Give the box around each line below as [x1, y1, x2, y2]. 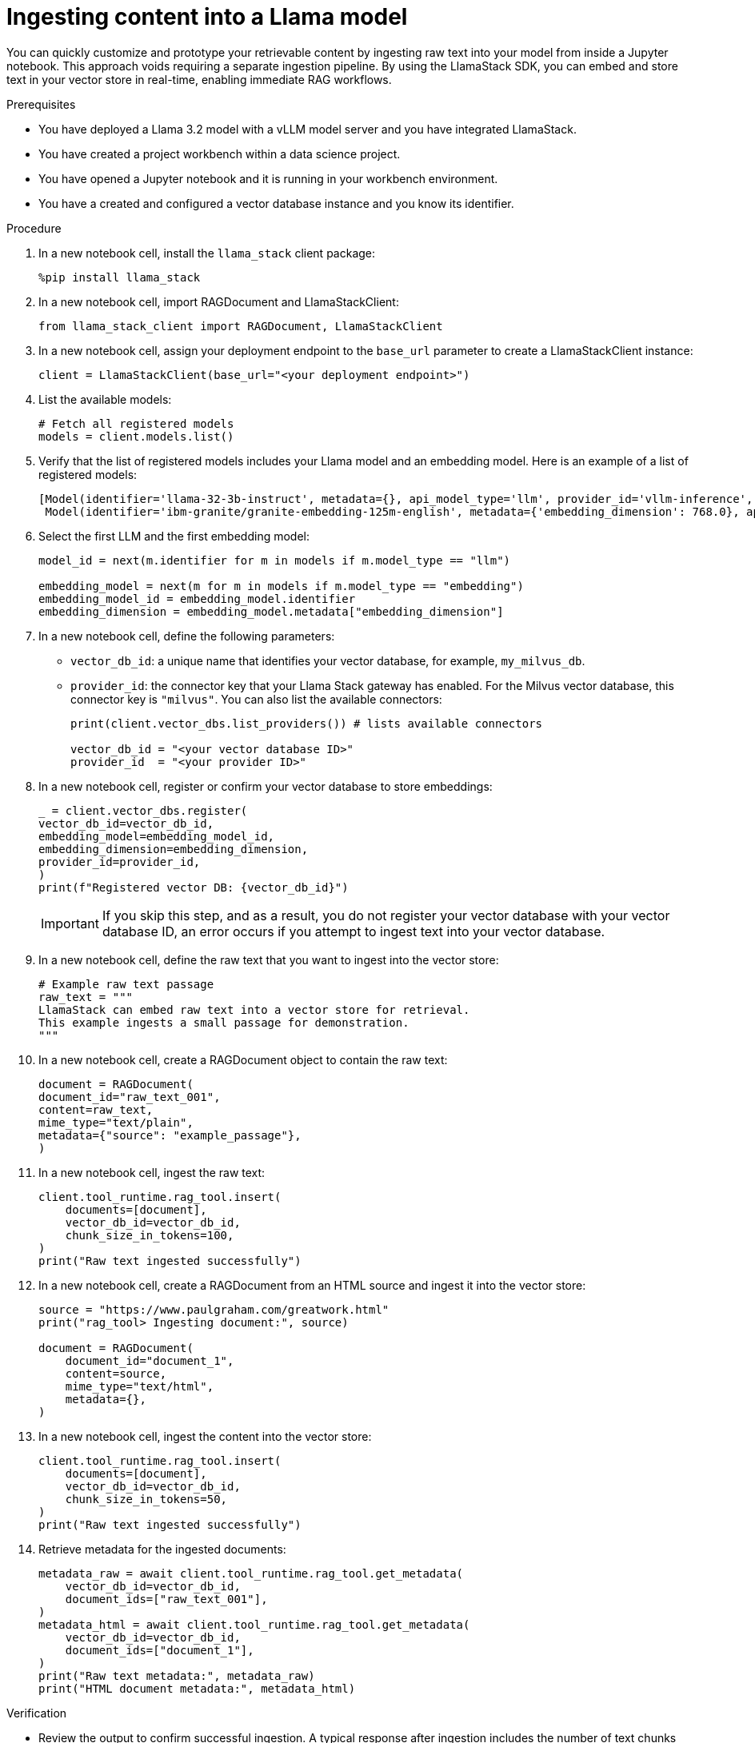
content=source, [65, 1366, 167, 1380]
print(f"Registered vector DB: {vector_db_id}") [38, 880, 349, 894]
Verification [6, 1705, 67, 1720]
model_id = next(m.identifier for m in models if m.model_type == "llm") [38, 553, 511, 567]
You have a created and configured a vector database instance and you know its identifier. [38, 196, 514, 210]
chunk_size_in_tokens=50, [65, 1492, 228, 1506]
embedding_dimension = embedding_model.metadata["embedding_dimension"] [38, 604, 504, 618]
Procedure [6, 221, 62, 235]
